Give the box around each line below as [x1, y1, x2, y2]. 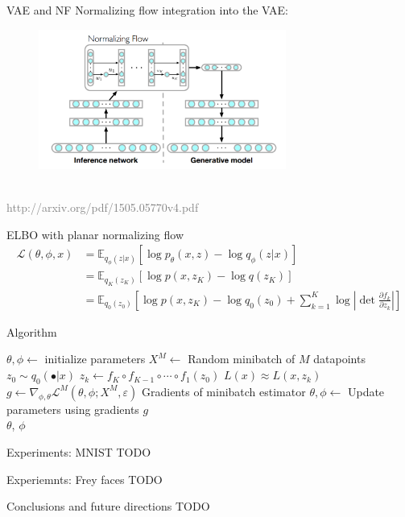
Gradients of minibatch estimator [141, 383, 306, 399]
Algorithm [6, 323, 57, 340]
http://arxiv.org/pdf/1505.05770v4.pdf [6, 199, 199, 216]
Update [347, 383, 385, 399]
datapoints [313, 350, 366, 367]
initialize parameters [44, 350, 146, 367]
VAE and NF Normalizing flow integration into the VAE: [6, 2, 288, 18]
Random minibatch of [188, 350, 295, 367]
